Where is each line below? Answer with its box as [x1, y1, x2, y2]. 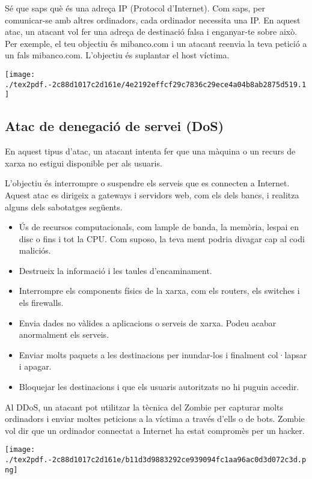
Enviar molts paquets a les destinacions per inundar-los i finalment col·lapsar [19, 348, 307, 361]
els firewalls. [19, 296, 64, 309]
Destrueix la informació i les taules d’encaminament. [19, 264, 212, 276]
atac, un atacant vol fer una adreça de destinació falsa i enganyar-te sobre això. [5, 25, 298, 38]
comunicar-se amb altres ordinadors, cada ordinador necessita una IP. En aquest [5, 13, 301, 26]
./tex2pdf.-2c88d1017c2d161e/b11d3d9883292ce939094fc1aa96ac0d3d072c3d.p [5, 456, 307, 465]
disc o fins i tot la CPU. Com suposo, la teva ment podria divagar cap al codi [19, 232, 305, 245]
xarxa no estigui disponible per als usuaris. [5, 156, 162, 169]
